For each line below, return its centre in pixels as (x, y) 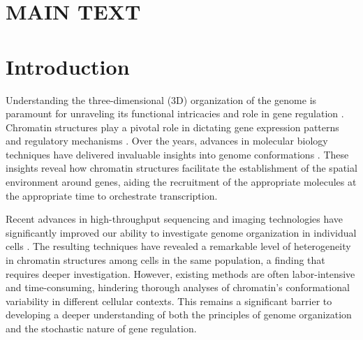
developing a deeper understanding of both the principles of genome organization (179, 315)
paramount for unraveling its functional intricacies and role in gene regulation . (175, 113)
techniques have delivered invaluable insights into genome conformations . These (177, 154)
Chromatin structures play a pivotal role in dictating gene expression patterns (172, 127)
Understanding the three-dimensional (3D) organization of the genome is (161, 99)
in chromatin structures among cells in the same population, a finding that (165, 260)
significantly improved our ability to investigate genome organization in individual (181, 232)
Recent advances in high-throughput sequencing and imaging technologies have (175, 219)
